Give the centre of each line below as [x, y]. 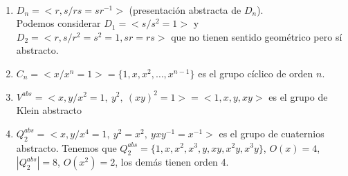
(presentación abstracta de [185, 9]
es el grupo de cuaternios [272, 133]
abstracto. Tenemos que [66, 147]
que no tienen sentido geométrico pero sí [257, 36]
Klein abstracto [49, 110]
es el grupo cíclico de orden [256, 73]
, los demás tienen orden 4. [172, 162]
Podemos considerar [58, 23]
